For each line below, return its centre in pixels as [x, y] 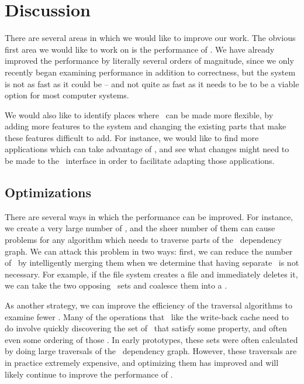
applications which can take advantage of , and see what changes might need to [147, 149]
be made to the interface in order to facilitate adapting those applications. [140, 161]
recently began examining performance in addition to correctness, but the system [150, 72]
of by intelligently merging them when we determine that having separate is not [152, 263]
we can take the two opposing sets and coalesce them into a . [116, 285]
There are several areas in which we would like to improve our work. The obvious [150, 38]
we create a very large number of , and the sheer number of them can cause [140, 228]
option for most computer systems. [67, 95]
